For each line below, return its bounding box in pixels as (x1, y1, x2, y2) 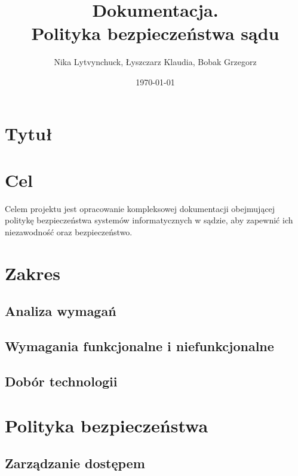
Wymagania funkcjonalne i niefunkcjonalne (5, 337, 274, 355)
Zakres (5, 260, 61, 285)
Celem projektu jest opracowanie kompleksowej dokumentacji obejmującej (5, 202, 275, 214)
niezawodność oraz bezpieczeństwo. (5, 226, 133, 238)
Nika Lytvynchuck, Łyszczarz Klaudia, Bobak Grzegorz (54, 56, 257, 68)
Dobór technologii (5, 371, 118, 390)
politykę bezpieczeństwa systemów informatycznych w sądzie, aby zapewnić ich (5, 214, 293, 226)
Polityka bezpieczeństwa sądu (31, 21, 279, 45)
